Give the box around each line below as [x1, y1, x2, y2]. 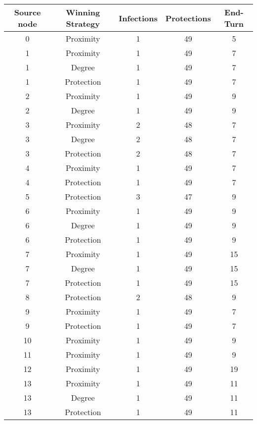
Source [14, 6, 41, 18]
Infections [119, 12, 158, 24]
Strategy [66, 18, 100, 29]
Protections [165, 12, 211, 24]
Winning [66, 6, 100, 18]
